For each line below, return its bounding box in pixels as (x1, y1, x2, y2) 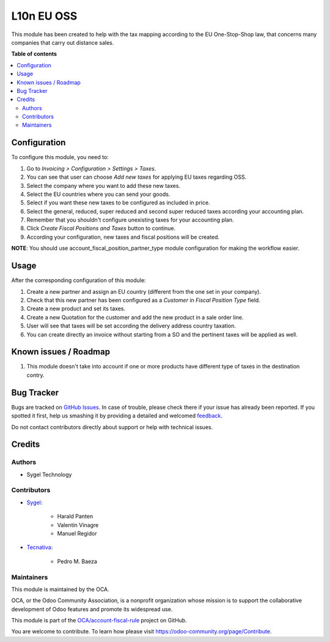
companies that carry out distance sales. (11, 39, 114, 46)
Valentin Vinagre (57, 521, 99, 529)
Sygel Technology (26, 471, 72, 478)
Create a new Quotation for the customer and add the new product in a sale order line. (26, 313, 244, 321)
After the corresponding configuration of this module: (11, 277, 146, 284)
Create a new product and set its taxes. (26, 305, 126, 312)
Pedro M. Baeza (57, 558, 98, 565)
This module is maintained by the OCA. (11, 585, 109, 593)
